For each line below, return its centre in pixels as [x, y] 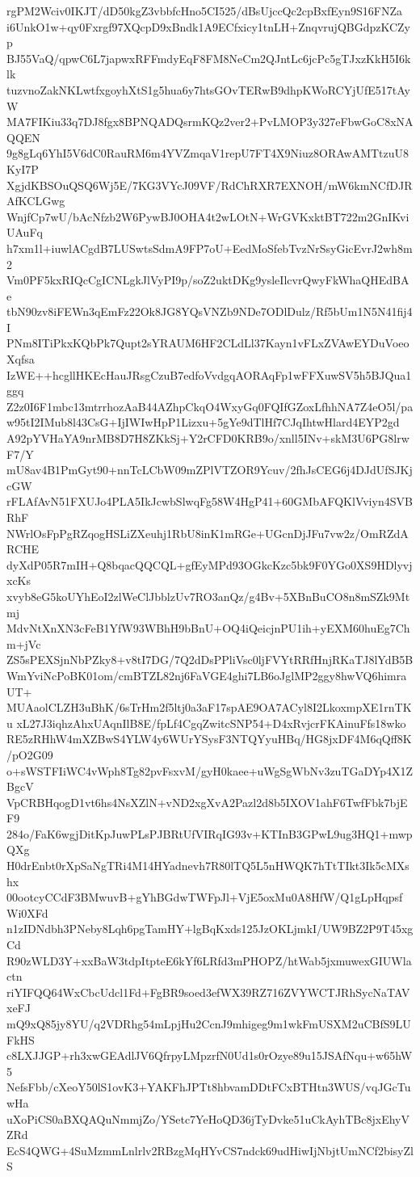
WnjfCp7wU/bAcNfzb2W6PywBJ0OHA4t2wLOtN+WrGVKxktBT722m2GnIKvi [208, 216]
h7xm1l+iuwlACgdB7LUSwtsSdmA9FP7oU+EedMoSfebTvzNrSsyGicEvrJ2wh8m [210, 248]
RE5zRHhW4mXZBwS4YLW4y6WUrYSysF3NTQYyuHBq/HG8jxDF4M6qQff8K [209, 739]
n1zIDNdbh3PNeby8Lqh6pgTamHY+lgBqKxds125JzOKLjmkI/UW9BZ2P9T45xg [210, 929]
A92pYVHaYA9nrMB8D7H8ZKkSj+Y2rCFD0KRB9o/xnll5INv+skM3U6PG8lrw [208, 438]
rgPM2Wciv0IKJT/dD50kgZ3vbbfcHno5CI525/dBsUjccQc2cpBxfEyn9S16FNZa [204, 11]
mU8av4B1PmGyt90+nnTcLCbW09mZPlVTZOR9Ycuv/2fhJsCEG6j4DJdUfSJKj [210, 470]
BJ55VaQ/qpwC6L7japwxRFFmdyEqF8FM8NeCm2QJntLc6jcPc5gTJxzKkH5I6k [209, 58]
